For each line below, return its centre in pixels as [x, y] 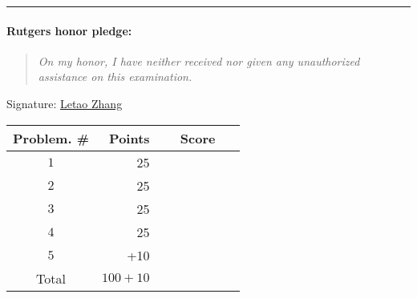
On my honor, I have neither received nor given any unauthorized [199, 60]
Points [130, 138]
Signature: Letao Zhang [65, 103]
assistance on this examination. [115, 77]
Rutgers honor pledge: [69, 30]
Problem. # [51, 138]
